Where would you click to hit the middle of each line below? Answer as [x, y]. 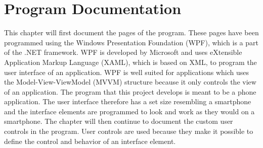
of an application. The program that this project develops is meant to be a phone [130, 91]
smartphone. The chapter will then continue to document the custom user [119, 121]
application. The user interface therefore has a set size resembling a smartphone [128, 101]
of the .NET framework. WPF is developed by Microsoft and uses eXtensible [123, 52]
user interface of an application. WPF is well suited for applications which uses [126, 72]
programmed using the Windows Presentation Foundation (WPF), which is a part [131, 42]
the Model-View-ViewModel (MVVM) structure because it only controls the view [130, 82]
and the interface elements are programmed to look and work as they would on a [129, 111]
